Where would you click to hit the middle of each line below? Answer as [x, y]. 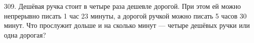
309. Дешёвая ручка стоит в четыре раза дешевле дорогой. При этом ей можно [123, 6]
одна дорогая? [25, 34]
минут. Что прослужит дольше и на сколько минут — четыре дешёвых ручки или [127, 25]
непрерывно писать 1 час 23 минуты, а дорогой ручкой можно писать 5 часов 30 [126, 15]
